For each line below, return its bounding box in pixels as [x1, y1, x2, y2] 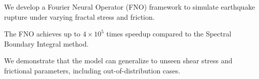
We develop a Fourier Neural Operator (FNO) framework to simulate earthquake [4, 2, 255, 12]
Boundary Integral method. [4, 38, 89, 49]
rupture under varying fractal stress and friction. [4, 11, 155, 22]
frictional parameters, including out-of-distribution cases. [4, 65, 181, 75]
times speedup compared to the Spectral [106, 28, 232, 39]
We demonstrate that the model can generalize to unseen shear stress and [4, 55, 233, 66]
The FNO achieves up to [4, 28, 80, 39]
